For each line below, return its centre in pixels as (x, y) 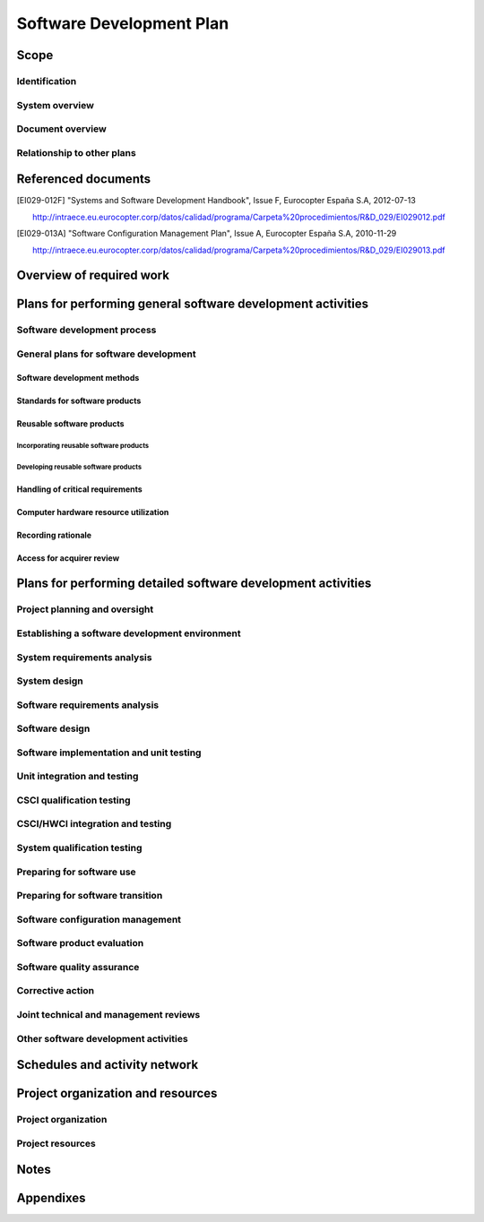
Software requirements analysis (88, 705)
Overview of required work (93, 275)
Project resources (56, 1143)
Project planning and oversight (85, 609)
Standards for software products (79, 400)
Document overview (61, 129)
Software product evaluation (80, 943)
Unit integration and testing (78, 777)
